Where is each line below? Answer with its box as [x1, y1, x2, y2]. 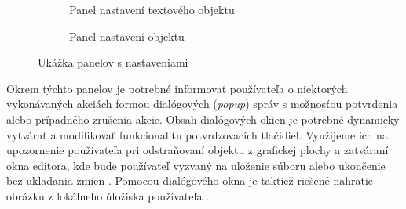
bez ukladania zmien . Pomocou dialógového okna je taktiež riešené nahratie [6, 172, 374, 189]
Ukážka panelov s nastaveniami [38, 54, 188, 70]
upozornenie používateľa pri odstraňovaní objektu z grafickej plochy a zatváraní [6, 142, 389, 158]
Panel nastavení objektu [69, 27, 185, 44]
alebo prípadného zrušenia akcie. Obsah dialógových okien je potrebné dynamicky [6, 110, 400, 127]
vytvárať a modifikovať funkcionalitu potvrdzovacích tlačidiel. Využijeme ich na [6, 126, 388, 142]
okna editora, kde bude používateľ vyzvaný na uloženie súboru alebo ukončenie [6, 157, 386, 173]
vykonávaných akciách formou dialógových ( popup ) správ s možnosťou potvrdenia [6, 95, 398, 112]
